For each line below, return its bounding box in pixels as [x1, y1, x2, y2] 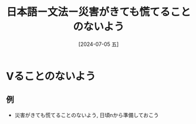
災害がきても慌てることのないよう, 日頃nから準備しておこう [14, 111, 160, 118]
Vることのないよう [6, 69, 96, 83]
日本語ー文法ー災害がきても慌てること [6, 5, 191, 19]
